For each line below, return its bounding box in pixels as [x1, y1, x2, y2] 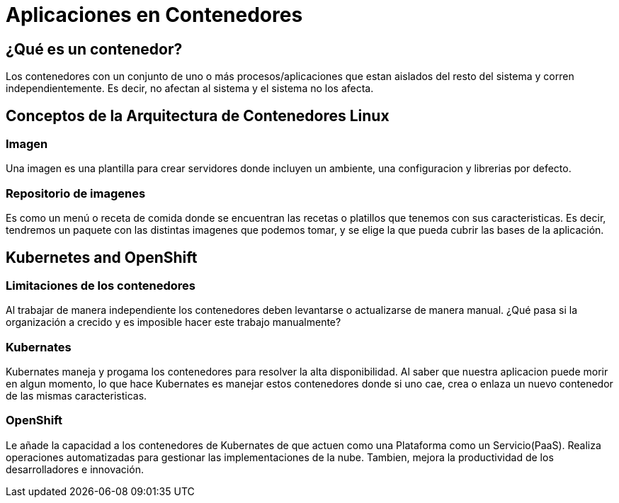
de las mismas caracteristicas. [6, 390, 147, 402]
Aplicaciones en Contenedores [6, 3, 303, 27]
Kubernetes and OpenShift [6, 248, 198, 266]
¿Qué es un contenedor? [6, 40, 183, 58]
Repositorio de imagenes [6, 186, 146, 200]
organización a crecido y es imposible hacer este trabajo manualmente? [6, 316, 341, 329]
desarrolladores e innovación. [6, 463, 144, 475]
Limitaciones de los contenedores [6, 278, 195, 293]
